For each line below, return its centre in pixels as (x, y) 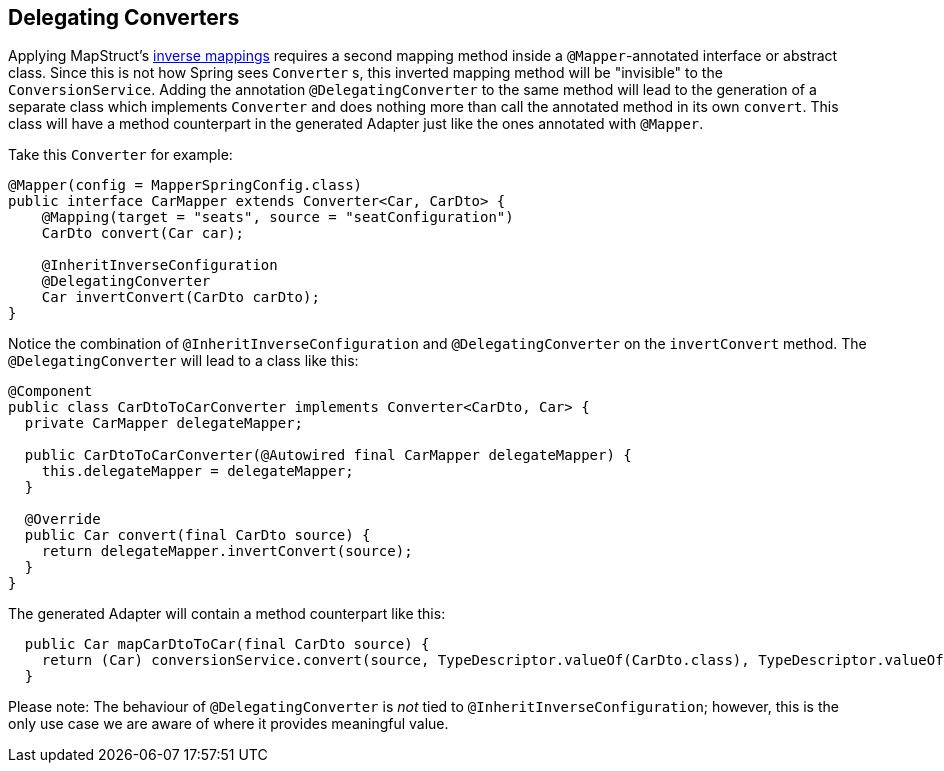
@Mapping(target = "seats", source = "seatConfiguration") (277, 217)
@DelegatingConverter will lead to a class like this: (183, 361)
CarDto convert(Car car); (143, 233)
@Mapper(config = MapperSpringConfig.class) (185, 185)
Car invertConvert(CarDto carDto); (180, 297)
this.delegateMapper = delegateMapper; (197, 471)
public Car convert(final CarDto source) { (197, 535)
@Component (50, 391)
